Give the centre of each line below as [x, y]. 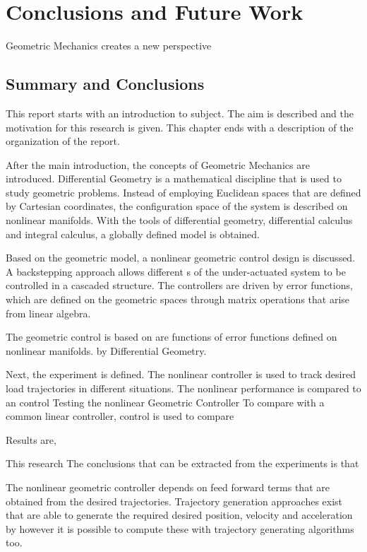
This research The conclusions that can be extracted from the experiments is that [182, 463]
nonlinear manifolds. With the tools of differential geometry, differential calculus [179, 220]
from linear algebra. [48, 313]
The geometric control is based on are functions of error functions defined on [172, 337]
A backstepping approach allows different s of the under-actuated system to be [176, 271]
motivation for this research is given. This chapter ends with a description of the [180, 127]
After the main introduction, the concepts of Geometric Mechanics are [158, 164]
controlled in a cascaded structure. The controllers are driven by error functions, [179, 285]
